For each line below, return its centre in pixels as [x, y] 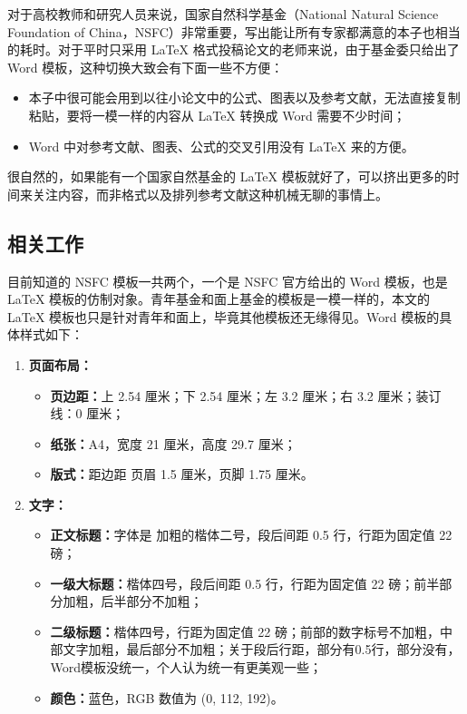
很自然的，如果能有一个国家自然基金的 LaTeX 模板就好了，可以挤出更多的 [227, 176]
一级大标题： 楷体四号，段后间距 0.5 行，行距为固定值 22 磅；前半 [245, 583]
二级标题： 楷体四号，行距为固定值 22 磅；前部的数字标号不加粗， [245, 631]
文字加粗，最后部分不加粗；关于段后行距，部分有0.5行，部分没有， [262, 649]
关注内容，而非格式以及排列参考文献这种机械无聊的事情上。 [210, 194]
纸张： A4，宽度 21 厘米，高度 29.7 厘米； [173, 443]
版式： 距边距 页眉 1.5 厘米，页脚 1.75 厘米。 [182, 474]
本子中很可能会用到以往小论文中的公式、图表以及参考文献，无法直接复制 [244, 98]
